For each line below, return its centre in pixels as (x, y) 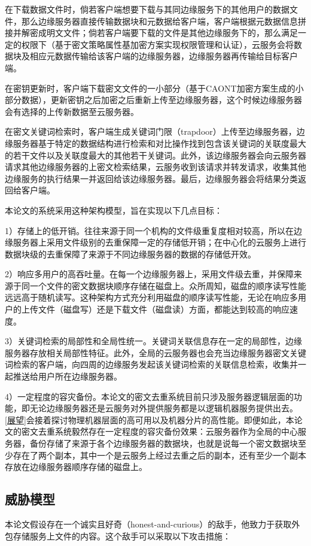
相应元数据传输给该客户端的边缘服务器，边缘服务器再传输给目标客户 (164, 56)
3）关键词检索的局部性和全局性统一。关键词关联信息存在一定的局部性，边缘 (153, 341)
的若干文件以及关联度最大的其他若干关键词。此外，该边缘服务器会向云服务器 (155, 155)
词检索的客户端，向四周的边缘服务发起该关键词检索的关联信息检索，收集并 (151, 364)
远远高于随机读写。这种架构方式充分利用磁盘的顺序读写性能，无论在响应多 (151, 297)
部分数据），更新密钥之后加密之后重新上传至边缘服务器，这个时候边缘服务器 (153, 100)
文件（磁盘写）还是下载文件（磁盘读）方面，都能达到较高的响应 (164, 309)
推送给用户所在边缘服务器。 (67, 376)
